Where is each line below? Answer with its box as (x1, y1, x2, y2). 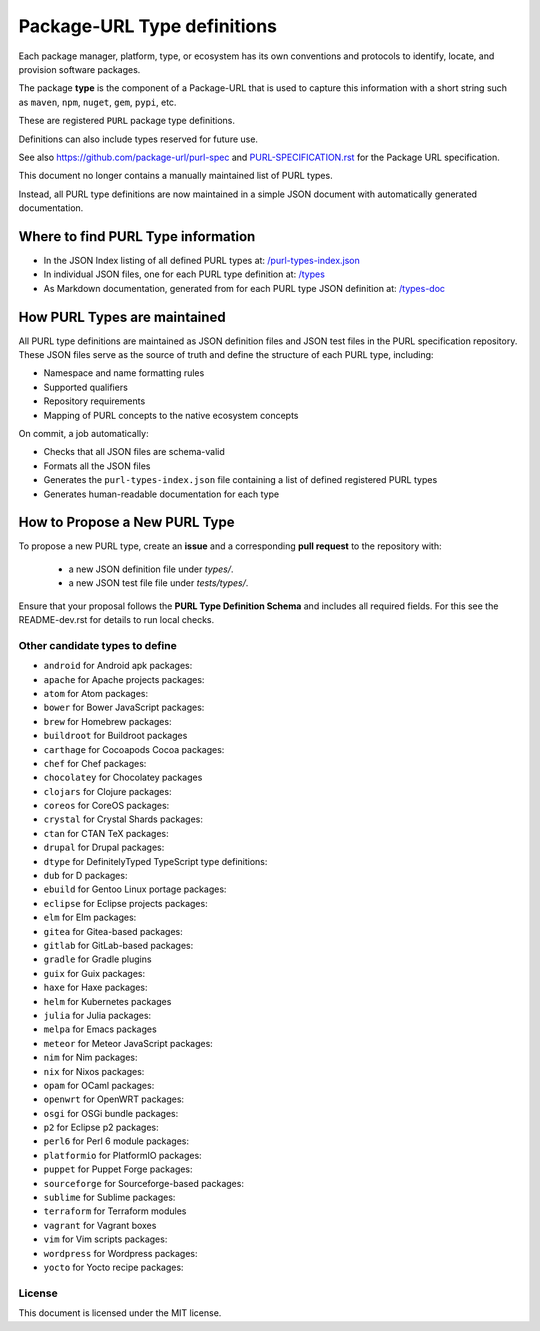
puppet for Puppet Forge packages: (43, 1163, 194, 1175)
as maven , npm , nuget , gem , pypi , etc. (18, 96, 177, 108)
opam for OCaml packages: (43, 1079, 155, 1091)
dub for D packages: (43, 870, 128, 882)
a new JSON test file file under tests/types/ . (68, 577, 249, 589)
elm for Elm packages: (43, 911, 137, 924)
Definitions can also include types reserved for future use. (18, 133, 259, 145)
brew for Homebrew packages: (43, 715, 172, 727)
